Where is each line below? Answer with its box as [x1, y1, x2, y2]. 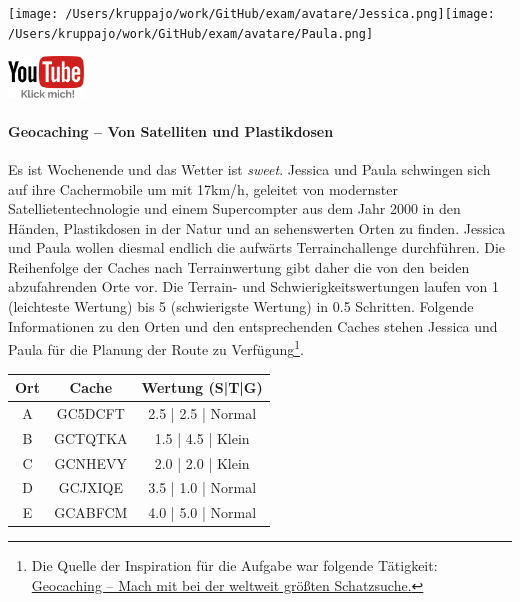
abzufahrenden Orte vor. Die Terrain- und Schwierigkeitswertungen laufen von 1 [8, 276, 499, 297]
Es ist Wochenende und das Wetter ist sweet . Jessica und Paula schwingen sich [8, 158, 491, 179]
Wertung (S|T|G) [141, 377, 263, 398]
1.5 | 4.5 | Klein [154, 427, 250, 448]
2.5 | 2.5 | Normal [148, 402, 257, 423]
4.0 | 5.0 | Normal [148, 502, 257, 523]
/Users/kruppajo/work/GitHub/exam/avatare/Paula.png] [8, 26, 374, 41]
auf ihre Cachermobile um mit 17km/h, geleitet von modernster [8, 178, 398, 199]
